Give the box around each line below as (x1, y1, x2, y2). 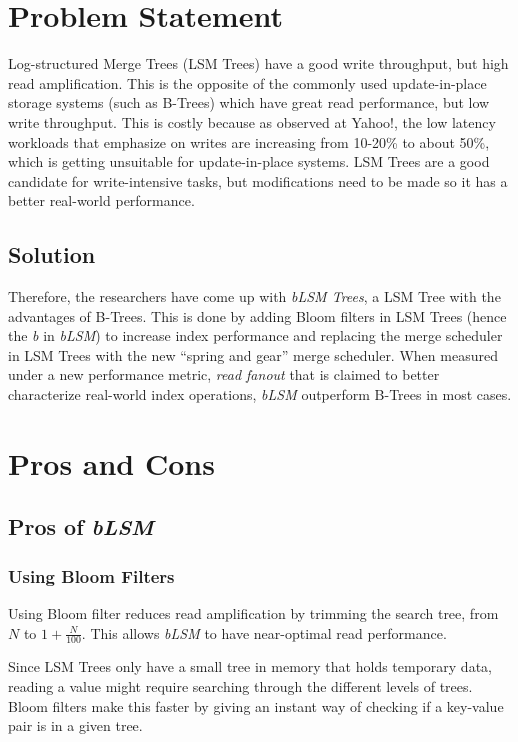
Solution (8, 239, 96, 270)
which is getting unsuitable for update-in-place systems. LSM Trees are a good (8, 151, 490, 172)
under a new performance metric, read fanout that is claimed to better (8, 364, 440, 385)
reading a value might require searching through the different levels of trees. (8, 676, 473, 697)
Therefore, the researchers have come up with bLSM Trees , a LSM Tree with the (8, 286, 501, 307)
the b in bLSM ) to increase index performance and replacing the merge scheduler (8, 325, 503, 346)
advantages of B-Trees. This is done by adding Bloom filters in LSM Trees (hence (8, 305, 507, 326)
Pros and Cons (8, 442, 215, 483)
